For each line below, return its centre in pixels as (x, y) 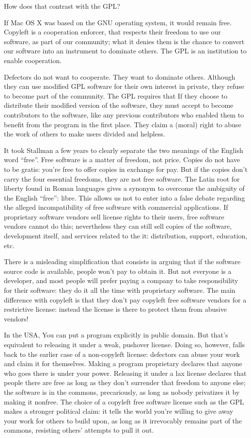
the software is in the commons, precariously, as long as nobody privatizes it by (122, 392)
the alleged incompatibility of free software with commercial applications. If (116, 207)
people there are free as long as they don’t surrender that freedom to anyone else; (125, 382)
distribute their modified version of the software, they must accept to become (119, 105)
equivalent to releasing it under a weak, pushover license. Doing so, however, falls (124, 344)
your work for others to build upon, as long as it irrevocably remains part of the (123, 420)
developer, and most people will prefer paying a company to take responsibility (121, 280)
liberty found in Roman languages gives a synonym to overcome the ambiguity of (124, 188)
